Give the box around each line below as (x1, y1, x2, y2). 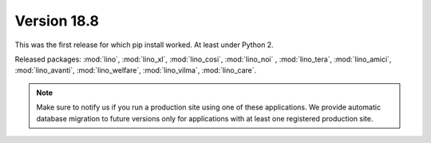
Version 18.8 (14, 12, 100, 30)
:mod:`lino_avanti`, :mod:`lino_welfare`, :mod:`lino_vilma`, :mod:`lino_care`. (14, 66, 257, 75)
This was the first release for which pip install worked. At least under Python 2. (14, 40, 275, 50)
